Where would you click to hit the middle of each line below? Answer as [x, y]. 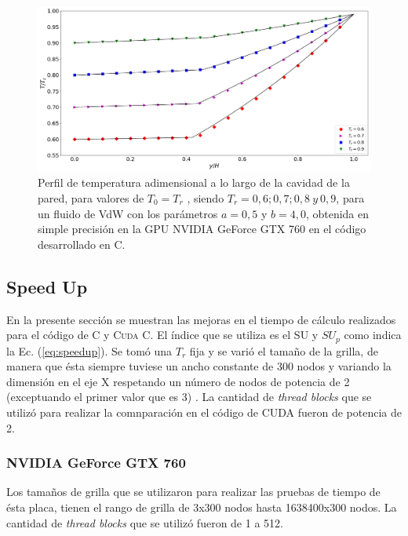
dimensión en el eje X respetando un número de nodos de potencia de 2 [178, 381]
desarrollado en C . [82, 244]
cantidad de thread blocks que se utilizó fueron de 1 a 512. [145, 522]
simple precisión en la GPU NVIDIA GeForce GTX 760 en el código [202, 229]
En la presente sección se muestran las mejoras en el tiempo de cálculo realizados [201, 319]
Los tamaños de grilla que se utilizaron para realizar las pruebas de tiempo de [193, 492]
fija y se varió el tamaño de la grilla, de [284, 350]
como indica [373, 335]
